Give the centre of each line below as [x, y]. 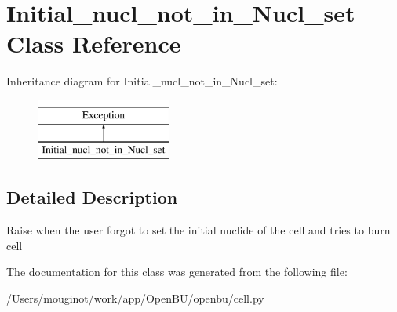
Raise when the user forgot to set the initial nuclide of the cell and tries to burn [198, 230]
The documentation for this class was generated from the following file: [177, 272]
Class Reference [94, 44]
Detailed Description [92, 197]
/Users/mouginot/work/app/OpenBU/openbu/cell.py [135, 298]
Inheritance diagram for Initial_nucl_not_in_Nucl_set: [142, 81]
